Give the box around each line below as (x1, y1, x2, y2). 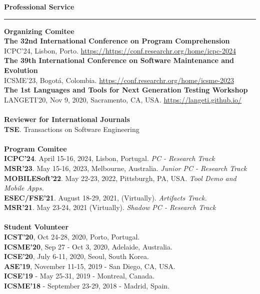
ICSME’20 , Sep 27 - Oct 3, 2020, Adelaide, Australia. (4, 241, 172, 251)
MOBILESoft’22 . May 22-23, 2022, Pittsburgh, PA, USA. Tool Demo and (4, 172, 236, 183)
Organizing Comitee (4, 25, 74, 36)
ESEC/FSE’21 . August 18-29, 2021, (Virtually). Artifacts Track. (4, 192, 207, 202)
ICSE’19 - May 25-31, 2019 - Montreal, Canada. (4, 270, 154, 281)
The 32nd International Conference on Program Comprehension (4, 35, 230, 46)
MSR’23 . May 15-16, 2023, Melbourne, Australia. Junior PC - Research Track (4, 162, 247, 173)
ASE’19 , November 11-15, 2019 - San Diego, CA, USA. (4, 260, 175, 271)
